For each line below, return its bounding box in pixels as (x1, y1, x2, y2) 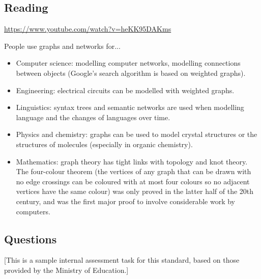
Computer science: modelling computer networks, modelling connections (16, 58, 241, 68)
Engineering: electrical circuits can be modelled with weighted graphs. (16, 85, 235, 95)
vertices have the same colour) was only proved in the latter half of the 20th (16, 186, 254, 197)
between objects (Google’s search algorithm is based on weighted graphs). (16, 67, 246, 78)
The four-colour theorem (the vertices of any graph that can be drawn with (16, 166, 251, 177)
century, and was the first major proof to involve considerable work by (16, 196, 236, 206)
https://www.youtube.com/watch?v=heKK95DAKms (4, 23, 171, 34)
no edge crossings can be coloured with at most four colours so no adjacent (16, 176, 250, 186)
